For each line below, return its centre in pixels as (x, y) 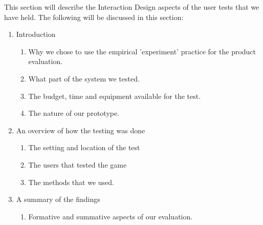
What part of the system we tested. (84, 78)
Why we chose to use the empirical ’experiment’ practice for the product (142, 51)
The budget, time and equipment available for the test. (115, 96)
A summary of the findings (58, 199)
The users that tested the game (78, 164)
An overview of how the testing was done (81, 130)
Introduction (36, 34)
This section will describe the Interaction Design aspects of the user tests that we (132, 7)
